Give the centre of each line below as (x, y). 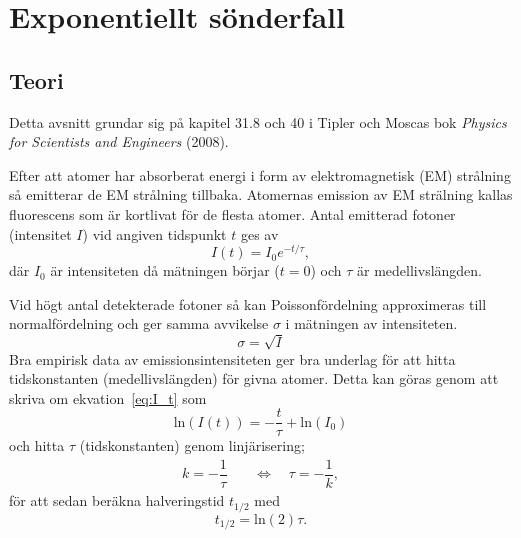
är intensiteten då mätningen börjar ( (165, 270)
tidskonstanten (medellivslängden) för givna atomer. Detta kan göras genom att (254, 378)
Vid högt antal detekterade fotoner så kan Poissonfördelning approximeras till (248, 303)
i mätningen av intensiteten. (371, 323)
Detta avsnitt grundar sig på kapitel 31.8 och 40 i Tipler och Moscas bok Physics (258, 121)
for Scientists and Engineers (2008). (119, 141)
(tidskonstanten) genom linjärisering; (192, 445)
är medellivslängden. (420, 270)
